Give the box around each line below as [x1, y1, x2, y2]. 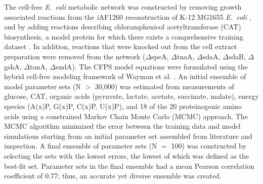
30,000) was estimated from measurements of [95, 81, 234, 91]
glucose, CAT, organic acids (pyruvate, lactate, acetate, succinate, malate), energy [4, 91, 259, 101]
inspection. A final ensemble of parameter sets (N [4, 140, 157, 151]
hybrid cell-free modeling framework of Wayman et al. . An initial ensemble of [4, 71, 246, 82]
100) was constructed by [171, 140, 246, 151]
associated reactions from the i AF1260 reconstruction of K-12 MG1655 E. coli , [4, 11, 251, 22]
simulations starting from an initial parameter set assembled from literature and [4, 130, 252, 141]
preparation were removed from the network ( [4, 51, 146, 61]
